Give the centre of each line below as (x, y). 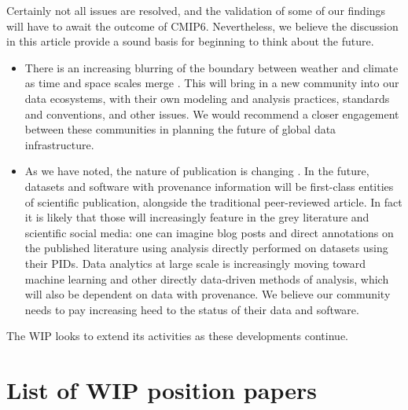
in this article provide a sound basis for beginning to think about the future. (190, 41)
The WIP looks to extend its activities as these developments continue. (177, 336)
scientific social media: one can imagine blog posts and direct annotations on (209, 232)
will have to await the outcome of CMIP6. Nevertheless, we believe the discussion (202, 26)
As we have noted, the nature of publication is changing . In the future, (197, 171)
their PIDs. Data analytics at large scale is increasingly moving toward (195, 263)
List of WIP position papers (162, 390)
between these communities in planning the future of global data (180, 129)
